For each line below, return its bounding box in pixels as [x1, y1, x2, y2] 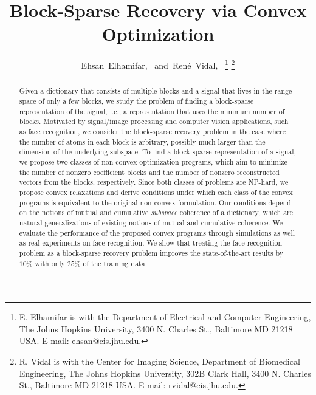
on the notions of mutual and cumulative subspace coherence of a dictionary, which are [19, 207, 294, 218]
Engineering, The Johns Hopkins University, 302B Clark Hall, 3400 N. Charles [19, 366, 311, 379]
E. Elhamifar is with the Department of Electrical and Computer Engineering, [19, 311, 311, 323]
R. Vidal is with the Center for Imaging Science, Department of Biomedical [19, 354, 300, 367]
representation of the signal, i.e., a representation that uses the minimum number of [19, 106, 285, 116]
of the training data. [83, 258, 147, 268]
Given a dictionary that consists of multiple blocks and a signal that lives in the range [19, 86, 292, 96]
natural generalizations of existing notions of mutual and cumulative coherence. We [19, 217, 283, 227]
